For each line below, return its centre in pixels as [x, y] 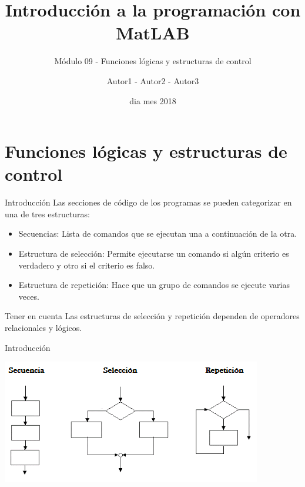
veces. [29, 296]
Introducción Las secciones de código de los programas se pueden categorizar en [148, 202]
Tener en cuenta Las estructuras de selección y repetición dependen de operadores [152, 316]
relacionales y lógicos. [43, 327]
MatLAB [153, 33]
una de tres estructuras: [48, 213]
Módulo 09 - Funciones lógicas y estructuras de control [153, 61]
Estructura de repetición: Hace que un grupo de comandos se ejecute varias [154, 285]
